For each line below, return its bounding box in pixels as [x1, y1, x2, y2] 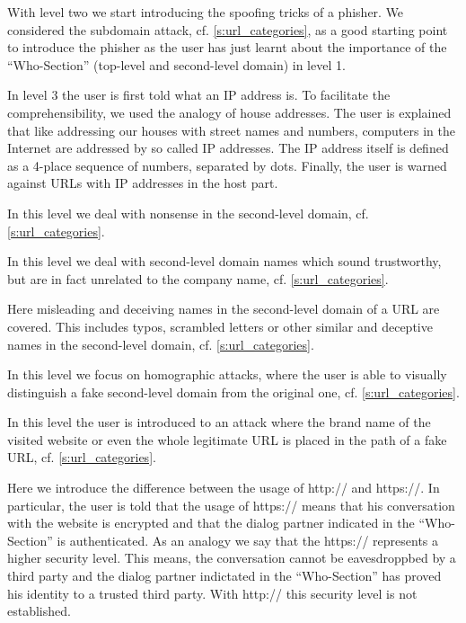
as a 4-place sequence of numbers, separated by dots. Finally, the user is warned [7, 156, 447, 174]
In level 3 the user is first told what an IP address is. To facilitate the [7, 85, 391, 104]
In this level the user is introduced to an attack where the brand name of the [7, 413, 431, 432]
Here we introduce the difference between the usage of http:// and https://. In [7, 478, 440, 497]
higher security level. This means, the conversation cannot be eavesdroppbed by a [7, 548, 456, 567]
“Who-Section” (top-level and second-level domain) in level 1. [7, 55, 346, 74]
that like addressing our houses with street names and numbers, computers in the [7, 120, 455, 139]
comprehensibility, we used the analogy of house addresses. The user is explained [7, 102, 452, 121]
